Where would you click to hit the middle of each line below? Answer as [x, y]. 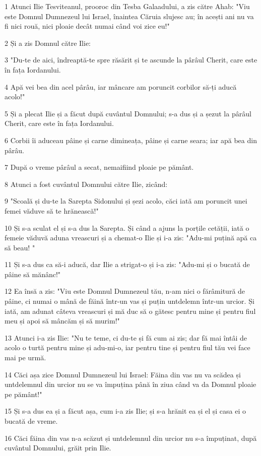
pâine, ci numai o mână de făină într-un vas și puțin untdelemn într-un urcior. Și [129, 301]
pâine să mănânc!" [33, 274]
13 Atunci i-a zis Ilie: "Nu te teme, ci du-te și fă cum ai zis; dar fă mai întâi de [126, 337]
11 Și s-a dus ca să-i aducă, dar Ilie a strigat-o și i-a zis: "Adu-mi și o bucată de [127, 264]
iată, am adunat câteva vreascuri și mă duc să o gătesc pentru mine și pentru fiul [130, 311]
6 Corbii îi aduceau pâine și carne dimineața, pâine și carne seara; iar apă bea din [131, 140]
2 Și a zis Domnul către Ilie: [48, 43]
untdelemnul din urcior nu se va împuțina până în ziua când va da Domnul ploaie [130, 384]
